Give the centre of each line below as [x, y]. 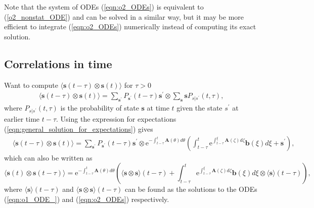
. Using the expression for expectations [116, 119]
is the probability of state [100, 108]
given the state [199, 108]
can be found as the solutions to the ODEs [191, 189]
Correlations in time [58, 63]
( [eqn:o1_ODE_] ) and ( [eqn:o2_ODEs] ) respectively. [87, 199]
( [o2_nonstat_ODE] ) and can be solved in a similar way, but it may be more [124, 16]
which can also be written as [48, 157]
